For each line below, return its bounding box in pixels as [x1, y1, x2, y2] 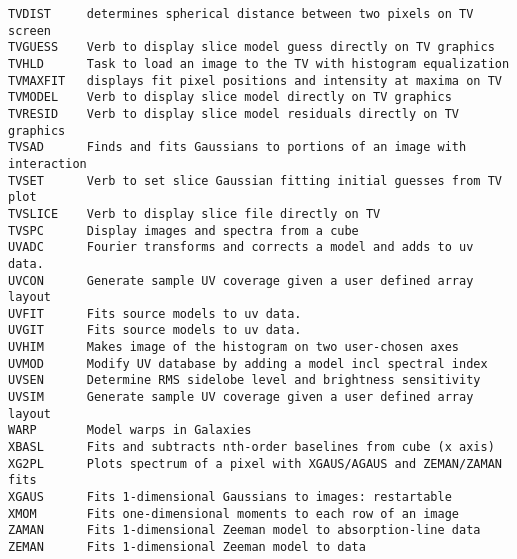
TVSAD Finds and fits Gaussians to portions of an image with [8, 140, 467, 155]
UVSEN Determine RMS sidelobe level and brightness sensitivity [8, 373, 481, 388]
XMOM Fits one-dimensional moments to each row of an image [8, 506, 460, 521]
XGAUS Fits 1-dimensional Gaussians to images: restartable [8, 490, 452, 505]
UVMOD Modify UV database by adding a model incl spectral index [8, 356, 488, 371]
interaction [8, 156, 87, 171]
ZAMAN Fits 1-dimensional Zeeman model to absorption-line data [8, 523, 481, 538]
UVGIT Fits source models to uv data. [8, 323, 302, 338]
